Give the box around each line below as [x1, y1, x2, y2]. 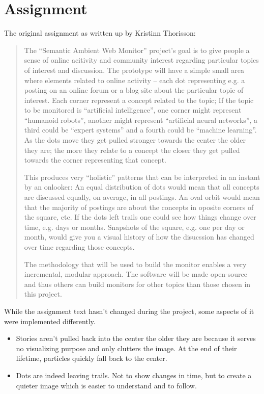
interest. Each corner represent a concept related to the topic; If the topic [24, 94, 254, 105]
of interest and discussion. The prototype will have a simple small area [24, 64, 245, 75]
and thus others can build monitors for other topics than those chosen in [24, 278, 251, 289]
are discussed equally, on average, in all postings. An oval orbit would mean [24, 192, 260, 202]
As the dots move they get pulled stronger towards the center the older [24, 135, 246, 145]
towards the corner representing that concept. [24, 154, 166, 165]
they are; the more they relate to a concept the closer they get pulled [24, 144, 240, 155]
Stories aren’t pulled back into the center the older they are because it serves [16, 333, 256, 344]
